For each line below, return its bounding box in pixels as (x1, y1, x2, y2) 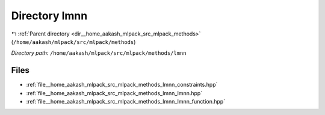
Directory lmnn (11, 9, 88, 22)
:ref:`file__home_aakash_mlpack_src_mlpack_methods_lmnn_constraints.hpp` (26, 81, 218, 89)
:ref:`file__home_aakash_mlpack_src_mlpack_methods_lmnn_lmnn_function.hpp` (26, 98, 226, 105)
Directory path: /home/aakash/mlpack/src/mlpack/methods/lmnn (11, 49, 187, 57)
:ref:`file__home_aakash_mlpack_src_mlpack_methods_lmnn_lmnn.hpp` (26, 89, 203, 96)
